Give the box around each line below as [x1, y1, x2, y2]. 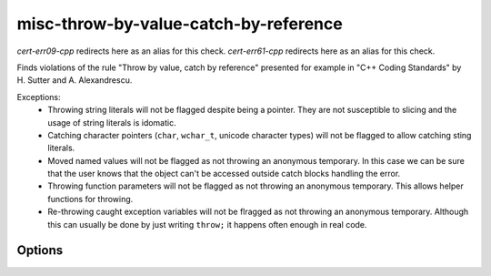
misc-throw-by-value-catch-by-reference [16, 14, 343, 34]
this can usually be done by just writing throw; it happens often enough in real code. [47, 219, 367, 230]
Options [16, 242, 64, 259]
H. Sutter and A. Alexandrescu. [16, 75, 133, 86]
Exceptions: [16, 91, 61, 102]
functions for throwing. [47, 193, 134, 204]
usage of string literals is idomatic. [47, 117, 176, 128]
